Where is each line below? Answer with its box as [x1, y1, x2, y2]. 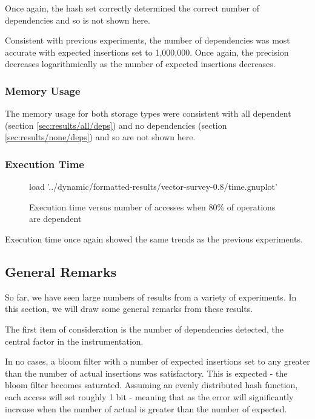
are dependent [29, 212, 82, 225]
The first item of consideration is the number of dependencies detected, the [5, 322, 284, 335]
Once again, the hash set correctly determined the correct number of [5, 2, 259, 14]
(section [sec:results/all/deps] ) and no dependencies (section [5, 119, 227, 131]
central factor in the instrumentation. [5, 334, 144, 347]
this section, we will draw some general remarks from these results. [5, 302, 253, 315]
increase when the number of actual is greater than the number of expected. [5, 402, 287, 415]
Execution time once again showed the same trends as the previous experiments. [5, 232, 303, 245]
